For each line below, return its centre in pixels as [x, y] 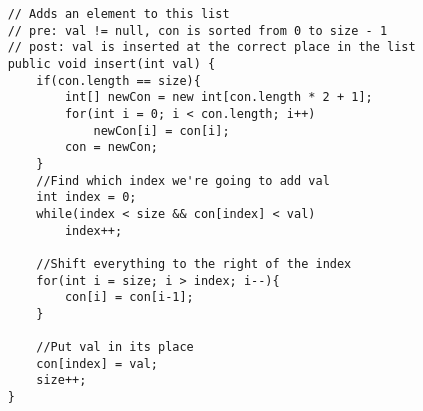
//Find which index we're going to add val [183, 180]
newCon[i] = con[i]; [161, 130]
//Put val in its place [115, 347]
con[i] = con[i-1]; [129, 297]
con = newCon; [111, 147]
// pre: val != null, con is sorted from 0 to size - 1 [197, 30]
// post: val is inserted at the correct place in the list [211, 47]
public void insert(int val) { [111, 63]
